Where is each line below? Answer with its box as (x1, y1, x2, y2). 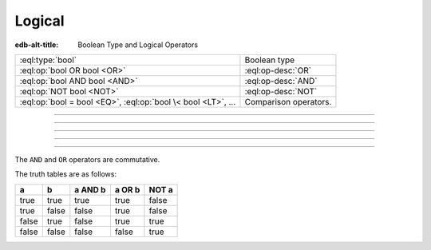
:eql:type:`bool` (19, 54, 77, 65)
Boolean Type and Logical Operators (77, 40, 199, 50)
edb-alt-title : (14, 40, 59, 50)
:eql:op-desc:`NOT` (244, 85, 318, 97)
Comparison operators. (244, 96, 332, 107)
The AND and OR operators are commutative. (14, 154, 160, 164)
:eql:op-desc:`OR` (244, 65, 311, 76)
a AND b (74, 184, 106, 195)
